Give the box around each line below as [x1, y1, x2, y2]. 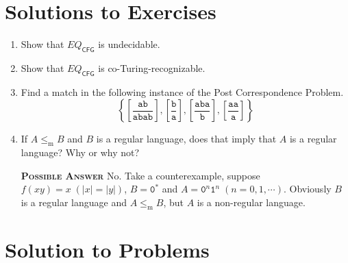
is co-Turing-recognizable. [98, 60, 206, 75]
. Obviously [283, 181, 332, 196]
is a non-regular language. [197, 195, 306, 209]
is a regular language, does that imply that [96, 131, 277, 146]
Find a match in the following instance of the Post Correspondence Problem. [21, 84, 344, 99]
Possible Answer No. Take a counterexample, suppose [21, 168, 260, 182]
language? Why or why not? [21, 145, 140, 160]
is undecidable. [98, 37, 160, 51]
